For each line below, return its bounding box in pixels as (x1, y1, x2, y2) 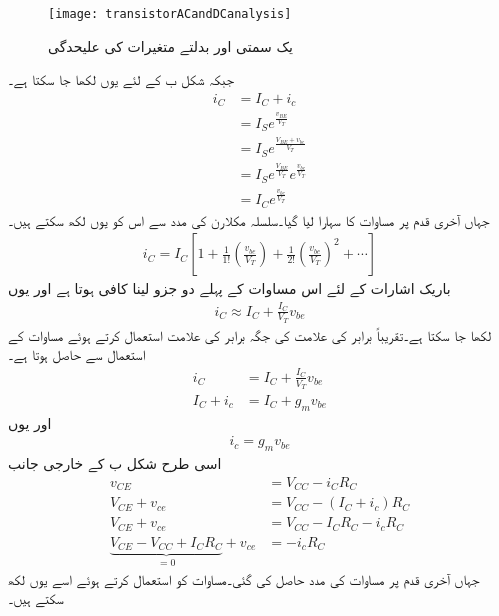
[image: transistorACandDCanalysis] (48, 7, 292, 21)
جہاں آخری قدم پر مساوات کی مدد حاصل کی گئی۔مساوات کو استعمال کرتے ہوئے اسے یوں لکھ (8, 568, 480, 589)
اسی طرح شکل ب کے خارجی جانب (8, 453, 222, 474)
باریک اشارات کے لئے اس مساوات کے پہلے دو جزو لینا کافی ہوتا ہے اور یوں (8, 278, 451, 299)
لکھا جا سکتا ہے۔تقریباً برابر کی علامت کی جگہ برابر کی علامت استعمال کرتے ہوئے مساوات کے (8, 324, 492, 345)
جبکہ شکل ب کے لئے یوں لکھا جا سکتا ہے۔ (8, 69, 234, 90)
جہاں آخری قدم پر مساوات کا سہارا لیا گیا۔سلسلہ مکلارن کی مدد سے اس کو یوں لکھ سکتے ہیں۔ (8, 209, 490, 230)
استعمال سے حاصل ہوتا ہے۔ (8, 344, 146, 365)
